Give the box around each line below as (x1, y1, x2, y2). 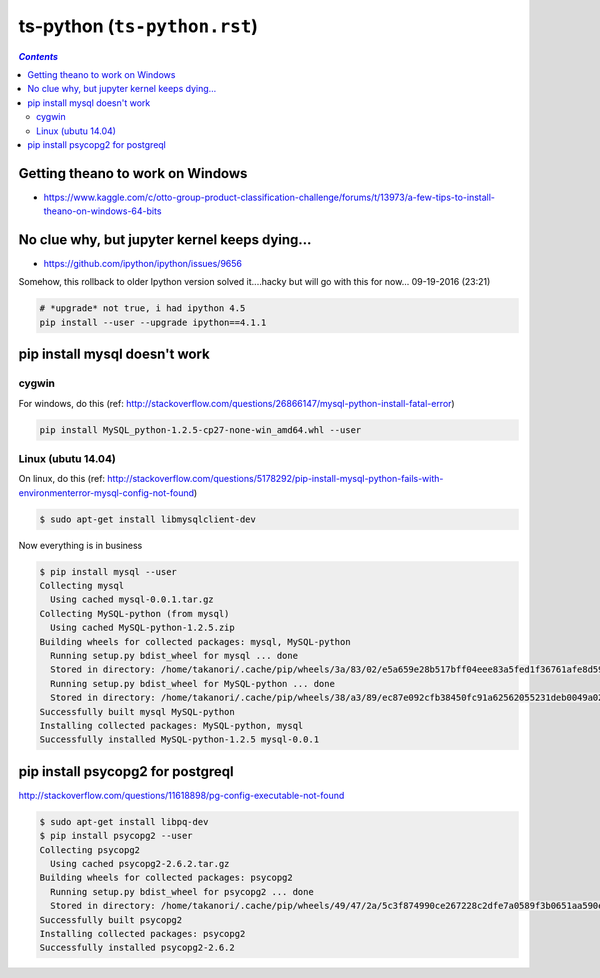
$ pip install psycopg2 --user (39, 830, 194, 842)
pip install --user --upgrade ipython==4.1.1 (39, 316, 267, 328)
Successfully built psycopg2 (39, 914, 183, 925)
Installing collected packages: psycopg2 (39, 928, 246, 939)
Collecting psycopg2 (39, 844, 140, 855)
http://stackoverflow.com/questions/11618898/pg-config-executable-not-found (18, 789, 345, 801)
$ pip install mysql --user (39, 566, 177, 577)
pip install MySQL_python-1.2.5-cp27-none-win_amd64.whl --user (39, 424, 362, 435)
